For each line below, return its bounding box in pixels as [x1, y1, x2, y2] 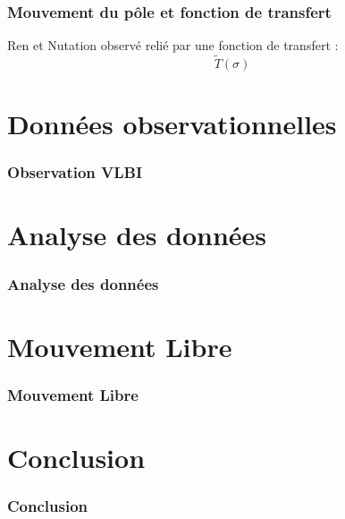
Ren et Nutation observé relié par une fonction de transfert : [7, 36, 339, 55]
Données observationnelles [7, 106, 337, 142]
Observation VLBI [7, 161, 143, 183]
